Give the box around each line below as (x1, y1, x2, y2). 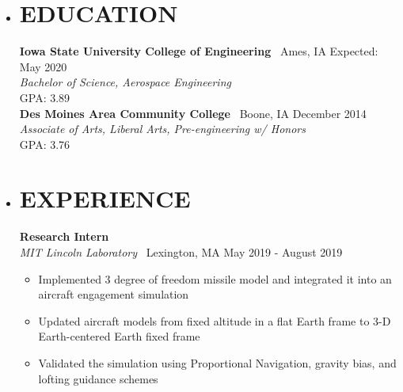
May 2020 (19, 58, 67, 74)
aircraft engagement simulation (38, 286, 189, 303)
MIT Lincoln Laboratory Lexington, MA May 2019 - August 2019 (19, 244, 343, 260)
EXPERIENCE (19, 182, 191, 215)
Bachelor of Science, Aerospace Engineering (19, 74, 231, 90)
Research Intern (19, 228, 109, 245)
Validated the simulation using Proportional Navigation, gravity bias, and (38, 354, 397, 371)
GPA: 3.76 (19, 135, 70, 152)
